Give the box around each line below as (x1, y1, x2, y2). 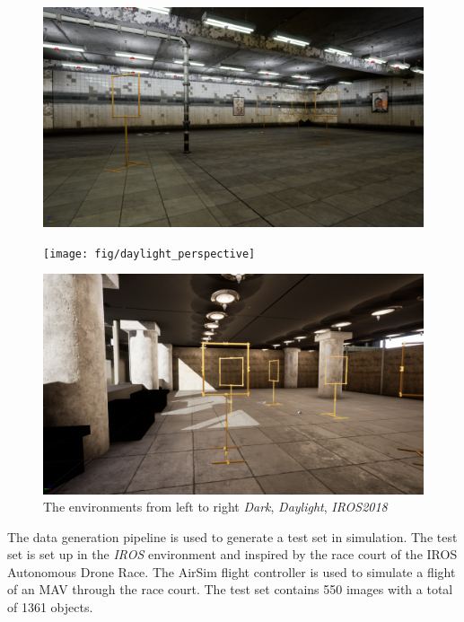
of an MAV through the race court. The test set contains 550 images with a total (7, 580, 453, 599)
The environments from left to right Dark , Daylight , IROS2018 (43, 497, 388, 516)
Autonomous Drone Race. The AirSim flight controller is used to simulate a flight (7, 562, 456, 581)
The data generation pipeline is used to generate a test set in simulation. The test (7, 527, 458, 546)
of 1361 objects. (7, 598, 93, 617)
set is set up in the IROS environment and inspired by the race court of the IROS (7, 545, 458, 564)
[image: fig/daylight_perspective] (43, 247, 256, 260)
